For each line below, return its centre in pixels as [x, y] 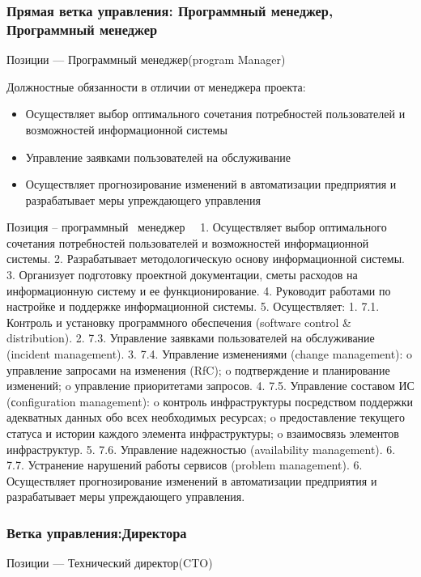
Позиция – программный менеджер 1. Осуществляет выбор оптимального [197, 227]
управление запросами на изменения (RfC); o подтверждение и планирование [198, 369]
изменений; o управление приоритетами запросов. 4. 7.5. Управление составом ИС [210, 386]
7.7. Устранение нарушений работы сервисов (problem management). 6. [185, 465]
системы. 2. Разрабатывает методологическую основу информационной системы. [206, 259]
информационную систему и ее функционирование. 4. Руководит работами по [199, 290]
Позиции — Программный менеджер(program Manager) [146, 59]
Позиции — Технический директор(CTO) [110, 563]
